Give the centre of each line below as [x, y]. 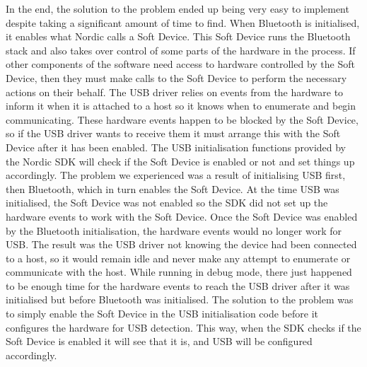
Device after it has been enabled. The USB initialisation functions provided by [176, 147]
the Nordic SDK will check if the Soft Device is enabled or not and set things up [180, 161]
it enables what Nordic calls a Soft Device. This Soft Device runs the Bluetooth [178, 36]
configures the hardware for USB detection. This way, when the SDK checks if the [183, 327]
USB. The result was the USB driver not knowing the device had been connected [181, 244]
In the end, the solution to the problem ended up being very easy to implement [177, 8]
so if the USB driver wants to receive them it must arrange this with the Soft [173, 133]
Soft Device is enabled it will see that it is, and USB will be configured [159, 341]
